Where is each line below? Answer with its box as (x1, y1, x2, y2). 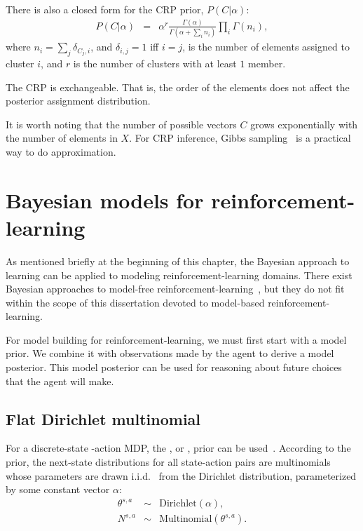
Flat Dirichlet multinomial (6, 408, 201, 429)
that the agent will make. (6, 373, 114, 388)
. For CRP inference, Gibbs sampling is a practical (129, 130, 351, 145)
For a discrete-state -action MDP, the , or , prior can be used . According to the (6, 441, 351, 455)
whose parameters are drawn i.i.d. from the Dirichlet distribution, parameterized (6, 468, 357, 483)
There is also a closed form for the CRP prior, (6, 2, 204, 16)
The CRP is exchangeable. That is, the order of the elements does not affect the (6, 79, 350, 94)
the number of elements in (6, 130, 118, 145)
